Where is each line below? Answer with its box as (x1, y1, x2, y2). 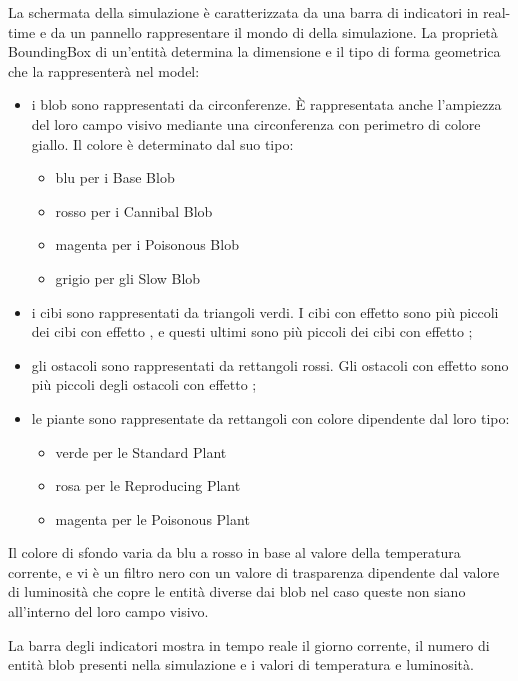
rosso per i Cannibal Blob (55, 200, 213, 221)
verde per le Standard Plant (55, 441, 227, 462)
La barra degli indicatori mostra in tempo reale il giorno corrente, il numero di (8, 634, 490, 655)
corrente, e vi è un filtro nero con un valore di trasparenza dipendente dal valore (8, 561, 500, 582)
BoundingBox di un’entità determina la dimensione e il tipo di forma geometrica (8, 41, 501, 62)
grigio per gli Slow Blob (55, 267, 201, 288)
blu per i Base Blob (55, 167, 175, 188)
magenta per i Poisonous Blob (55, 234, 239, 255)
